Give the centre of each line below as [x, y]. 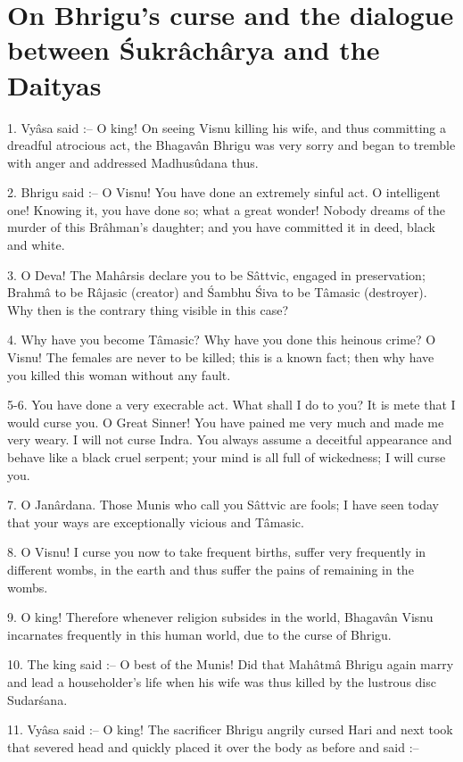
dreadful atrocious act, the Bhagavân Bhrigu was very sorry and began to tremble [231, 145]
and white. [36, 245]
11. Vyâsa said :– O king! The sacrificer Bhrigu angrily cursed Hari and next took [230, 729]
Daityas [54, 84]
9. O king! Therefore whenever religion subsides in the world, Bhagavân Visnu [220, 617]
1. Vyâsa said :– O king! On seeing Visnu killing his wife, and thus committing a [227, 127]
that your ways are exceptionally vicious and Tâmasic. [156, 522]
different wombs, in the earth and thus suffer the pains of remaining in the [211, 569]
